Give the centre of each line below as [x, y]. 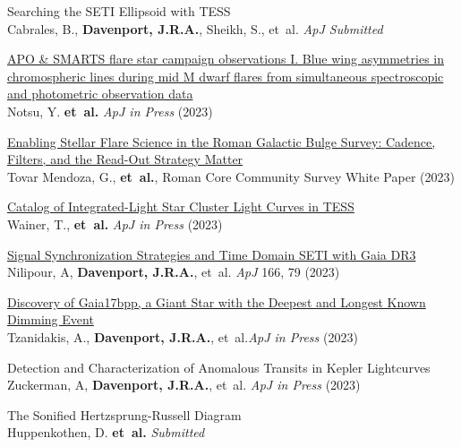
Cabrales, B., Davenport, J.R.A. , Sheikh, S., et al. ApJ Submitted [195, 28]
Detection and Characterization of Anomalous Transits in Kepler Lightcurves [219, 367]
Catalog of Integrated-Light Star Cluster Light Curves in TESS [181, 206]
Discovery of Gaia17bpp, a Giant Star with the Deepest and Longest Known [217, 301]
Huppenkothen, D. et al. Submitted [106, 432]
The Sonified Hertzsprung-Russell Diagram [124, 414]
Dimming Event [51, 319]
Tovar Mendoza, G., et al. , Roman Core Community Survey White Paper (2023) [231, 176]
